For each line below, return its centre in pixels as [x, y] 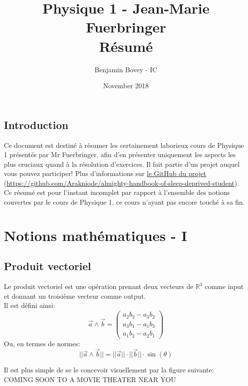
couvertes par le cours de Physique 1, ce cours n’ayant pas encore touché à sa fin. [124, 202]
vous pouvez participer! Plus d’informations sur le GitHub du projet [105, 173]
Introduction [36, 124]
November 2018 [126, 86]
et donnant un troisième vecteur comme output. [75, 296]
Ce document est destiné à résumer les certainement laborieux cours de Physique [124, 145]
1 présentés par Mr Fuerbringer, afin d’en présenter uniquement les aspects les [120, 154]
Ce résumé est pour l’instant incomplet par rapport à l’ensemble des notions [117, 192]
